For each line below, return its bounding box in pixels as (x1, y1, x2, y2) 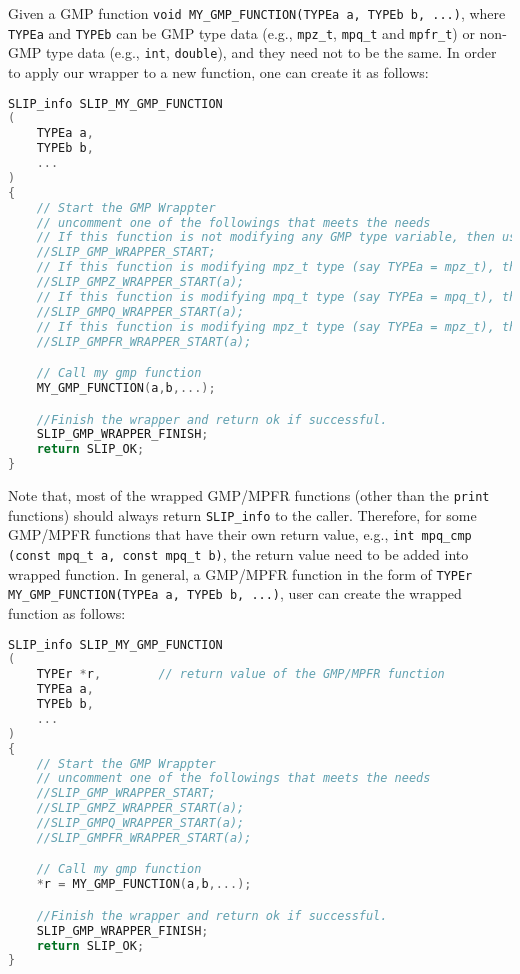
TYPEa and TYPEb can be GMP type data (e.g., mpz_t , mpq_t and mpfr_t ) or (8, 22, 475, 43)
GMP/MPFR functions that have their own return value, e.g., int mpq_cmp (8, 524, 472, 545)
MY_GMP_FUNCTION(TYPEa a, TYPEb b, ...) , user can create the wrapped (8, 583, 462, 604)
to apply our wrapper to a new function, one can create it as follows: (8, 61, 429, 82)
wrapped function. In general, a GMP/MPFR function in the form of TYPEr (8, 563, 473, 584)
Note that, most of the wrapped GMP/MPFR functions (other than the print (8, 485, 490, 505)
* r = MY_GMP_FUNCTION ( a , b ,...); (36, 877, 252, 892)
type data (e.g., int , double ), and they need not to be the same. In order (46, 42, 497, 63)
